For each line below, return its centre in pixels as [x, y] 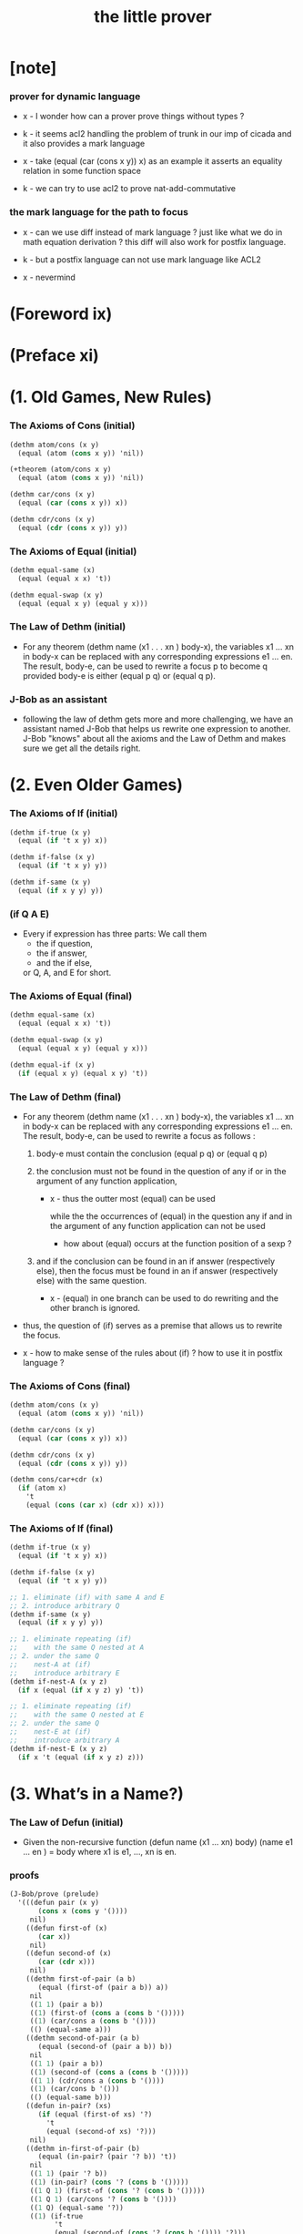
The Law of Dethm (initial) [68, 627]
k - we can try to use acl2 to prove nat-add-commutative [129, 189]
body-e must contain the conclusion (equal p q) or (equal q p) [152, 1153]
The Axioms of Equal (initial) [73, 551]
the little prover [153, 17]
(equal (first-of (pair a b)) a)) [103, 1987]
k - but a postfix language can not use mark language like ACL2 [142, 259]
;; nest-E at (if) [50, 1732]
